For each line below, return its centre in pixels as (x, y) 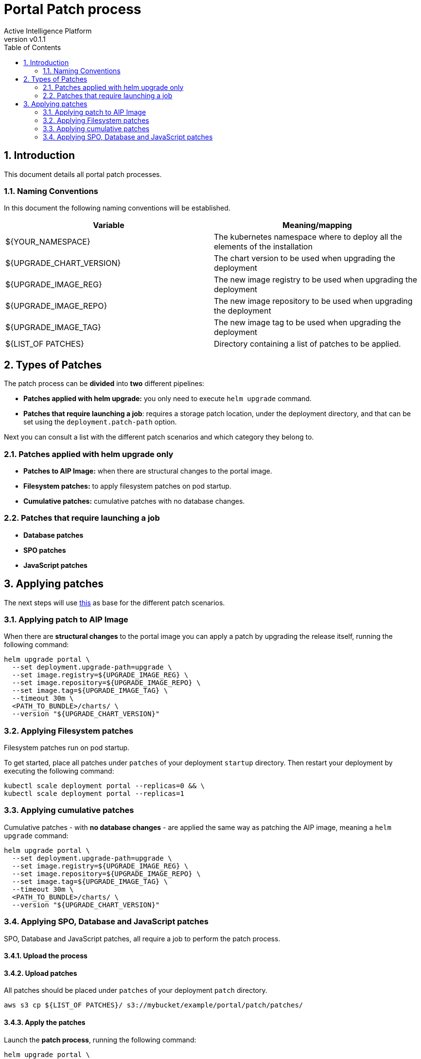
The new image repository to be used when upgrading (313, 301)
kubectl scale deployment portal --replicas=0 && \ (105, 786)
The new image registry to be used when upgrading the (316, 280)
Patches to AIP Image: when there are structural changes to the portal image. (148, 471)
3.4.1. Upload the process (46, 956)
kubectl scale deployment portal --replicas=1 (94, 794)
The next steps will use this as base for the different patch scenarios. (114, 602)
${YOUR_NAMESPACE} (48, 242)
